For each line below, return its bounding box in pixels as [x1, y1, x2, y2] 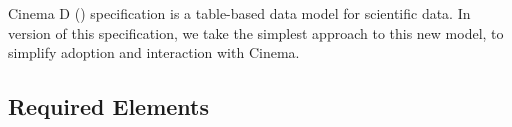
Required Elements [8, 91, 210, 122]
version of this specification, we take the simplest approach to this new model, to [8, 22, 504, 43]
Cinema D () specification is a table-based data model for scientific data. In [8, 3, 471, 23]
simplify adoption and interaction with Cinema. [8, 42, 300, 63]
